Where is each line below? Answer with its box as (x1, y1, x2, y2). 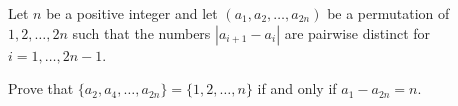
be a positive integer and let (46, 3, 218, 23)
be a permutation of (327, 3, 450, 23)
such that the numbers (72, 22, 211, 43)
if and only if (257, 78, 337, 99)
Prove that (8, 78, 74, 99)
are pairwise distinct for (284, 22, 431, 43)
